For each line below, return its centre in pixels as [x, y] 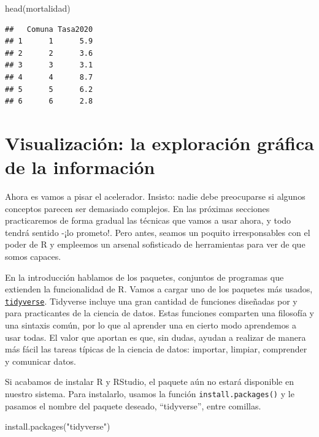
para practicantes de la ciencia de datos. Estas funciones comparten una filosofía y [159, 313]
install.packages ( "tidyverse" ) [58, 426]
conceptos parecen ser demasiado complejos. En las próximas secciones [137, 208]
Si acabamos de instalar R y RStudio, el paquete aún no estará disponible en [149, 382]
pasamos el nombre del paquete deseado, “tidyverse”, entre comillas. [133, 405]
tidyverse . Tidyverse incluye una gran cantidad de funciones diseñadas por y [151, 301]
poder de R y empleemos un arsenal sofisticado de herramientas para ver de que [155, 244]
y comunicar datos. [41, 361]
